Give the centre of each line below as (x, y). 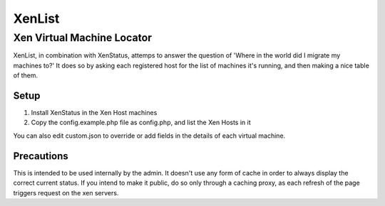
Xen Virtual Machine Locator (83, 38)
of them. (26, 75)
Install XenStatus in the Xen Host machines (94, 113)
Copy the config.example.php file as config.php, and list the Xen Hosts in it (141, 123)
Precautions (41, 156)
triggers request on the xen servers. (66, 193)
